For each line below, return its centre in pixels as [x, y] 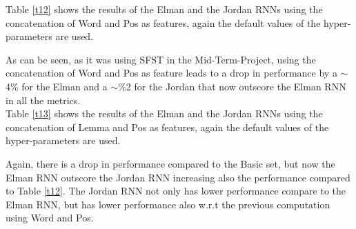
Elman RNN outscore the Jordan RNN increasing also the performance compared [178, 177]
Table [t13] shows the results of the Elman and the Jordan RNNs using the [164, 113]
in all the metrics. [43, 100]
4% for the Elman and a [57, 86]
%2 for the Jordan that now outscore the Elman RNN [232, 86]
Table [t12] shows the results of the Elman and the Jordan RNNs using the [164, 9]
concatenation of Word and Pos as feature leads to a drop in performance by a [171, 73]
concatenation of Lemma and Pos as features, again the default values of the [167, 127]
